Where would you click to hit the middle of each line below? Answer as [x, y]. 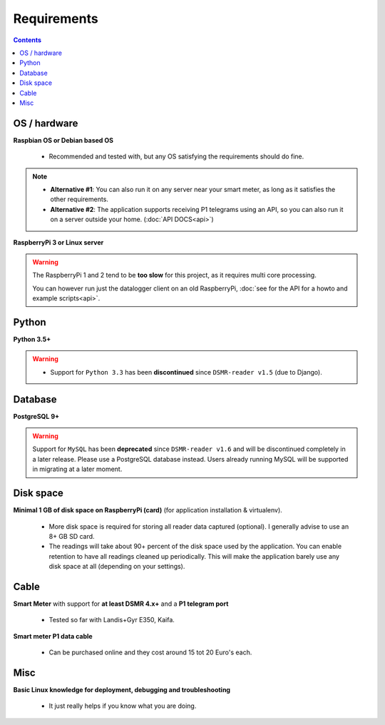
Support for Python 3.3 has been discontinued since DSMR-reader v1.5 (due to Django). [186, 372]
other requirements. [79, 199]
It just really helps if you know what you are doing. [123, 706]
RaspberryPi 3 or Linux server [58, 242]
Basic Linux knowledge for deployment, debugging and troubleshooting [122, 690]
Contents [27, 40]
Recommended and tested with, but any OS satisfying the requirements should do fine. [176, 156]
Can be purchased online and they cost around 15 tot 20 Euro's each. [150, 652]
